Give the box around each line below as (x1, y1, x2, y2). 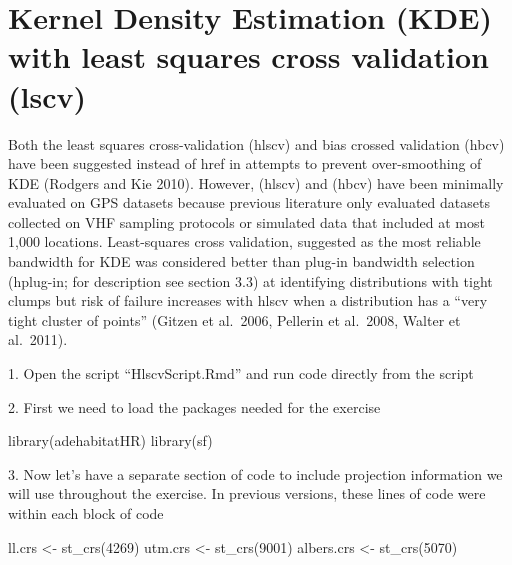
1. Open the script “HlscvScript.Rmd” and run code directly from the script (8, 363, 474, 384)
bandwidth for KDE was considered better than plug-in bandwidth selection (8, 251, 475, 272)
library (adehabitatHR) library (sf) (8, 430, 213, 451)
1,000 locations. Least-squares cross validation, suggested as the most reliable (8, 231, 481, 252)
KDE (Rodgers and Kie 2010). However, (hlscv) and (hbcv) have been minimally (8, 172, 504, 193)
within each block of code (8, 503, 164, 523)
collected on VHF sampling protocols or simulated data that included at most (8, 211, 485, 232)
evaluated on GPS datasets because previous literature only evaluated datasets (8, 192, 490, 213)
